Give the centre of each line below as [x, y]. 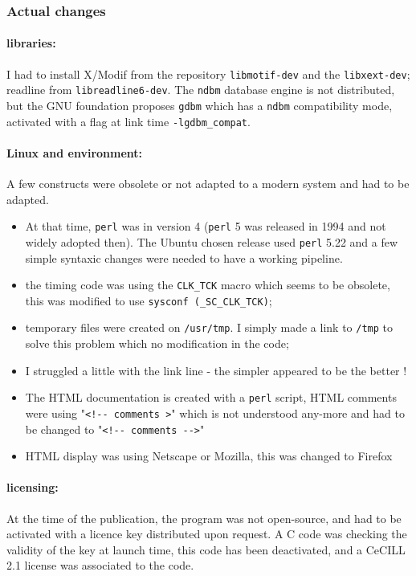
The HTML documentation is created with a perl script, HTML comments [211, 397]
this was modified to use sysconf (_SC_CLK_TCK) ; [149, 300]
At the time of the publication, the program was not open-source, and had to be [204, 518]
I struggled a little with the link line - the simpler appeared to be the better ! [216, 370]
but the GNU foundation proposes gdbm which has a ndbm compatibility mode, [200, 105]
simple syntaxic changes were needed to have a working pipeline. [184, 257]
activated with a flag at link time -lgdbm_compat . [128, 121]
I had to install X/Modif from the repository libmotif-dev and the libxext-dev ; [208, 74]
